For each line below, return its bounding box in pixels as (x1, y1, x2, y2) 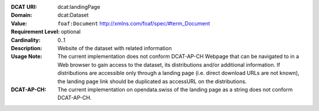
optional (61, 28, 81, 35)
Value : (11, 19, 28, 27)
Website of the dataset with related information (57, 44, 172, 51)
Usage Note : (11, 53, 43, 60)
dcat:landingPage (57, 4, 100, 10)
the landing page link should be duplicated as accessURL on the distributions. (57, 77, 247, 85)
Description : (11, 44, 43, 51)
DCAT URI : (11, 4, 38, 10)
